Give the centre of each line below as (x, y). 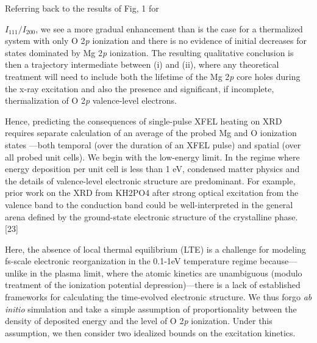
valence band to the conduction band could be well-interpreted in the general (149, 204)
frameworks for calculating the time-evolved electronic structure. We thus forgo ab (158, 297)
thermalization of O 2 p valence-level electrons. (91, 100)
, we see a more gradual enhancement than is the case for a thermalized (169, 28)
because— (279, 261)
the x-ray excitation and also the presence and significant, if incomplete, (140, 88)
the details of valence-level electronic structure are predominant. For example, (150, 180)
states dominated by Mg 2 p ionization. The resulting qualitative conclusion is (149, 52)
